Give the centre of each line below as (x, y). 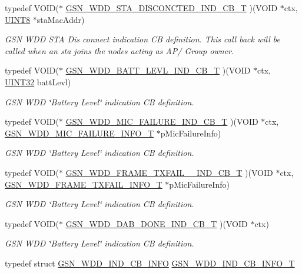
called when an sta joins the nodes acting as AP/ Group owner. (120, 50)
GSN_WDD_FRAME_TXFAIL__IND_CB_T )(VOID (169, 172)
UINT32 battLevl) (38, 81)
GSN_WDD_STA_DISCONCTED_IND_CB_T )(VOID (172, 8)
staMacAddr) (61, 19)
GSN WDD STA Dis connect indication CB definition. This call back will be (142, 39)
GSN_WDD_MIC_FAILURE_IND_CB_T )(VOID (162, 121)
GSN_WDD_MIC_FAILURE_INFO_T (79, 133)
